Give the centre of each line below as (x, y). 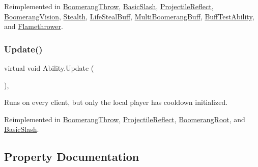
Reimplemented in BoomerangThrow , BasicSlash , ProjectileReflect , (109, 6)
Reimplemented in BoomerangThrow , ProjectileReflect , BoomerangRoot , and (125, 119)
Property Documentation (72, 157)
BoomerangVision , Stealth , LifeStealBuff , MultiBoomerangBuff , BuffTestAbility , (129, 16)
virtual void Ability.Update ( (49, 68)
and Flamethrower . (34, 26)
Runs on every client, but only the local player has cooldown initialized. (116, 102)
